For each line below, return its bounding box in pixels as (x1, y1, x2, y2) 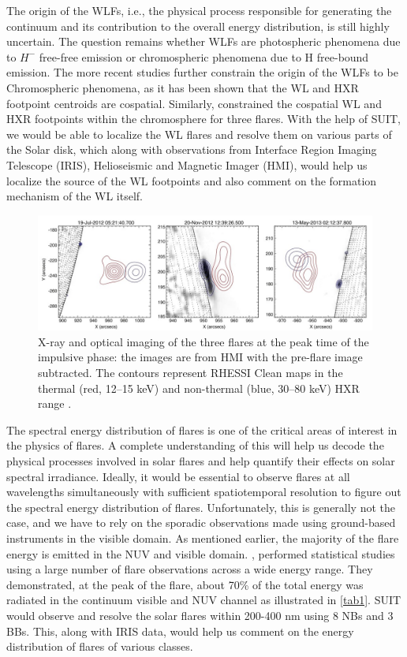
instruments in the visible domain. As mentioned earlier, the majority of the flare (6, 530, 399, 547)
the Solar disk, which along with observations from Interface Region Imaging (6, 141, 377, 158)
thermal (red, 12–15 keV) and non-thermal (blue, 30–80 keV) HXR (38, 379, 360, 396)
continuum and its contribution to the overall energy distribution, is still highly (6, 17, 390, 34)
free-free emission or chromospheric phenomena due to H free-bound (39, 48, 369, 65)
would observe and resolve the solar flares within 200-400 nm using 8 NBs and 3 (6, 607, 394, 623)
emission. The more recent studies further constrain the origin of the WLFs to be (6, 64, 398, 80)
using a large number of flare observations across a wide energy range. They (6, 561, 373, 577)
